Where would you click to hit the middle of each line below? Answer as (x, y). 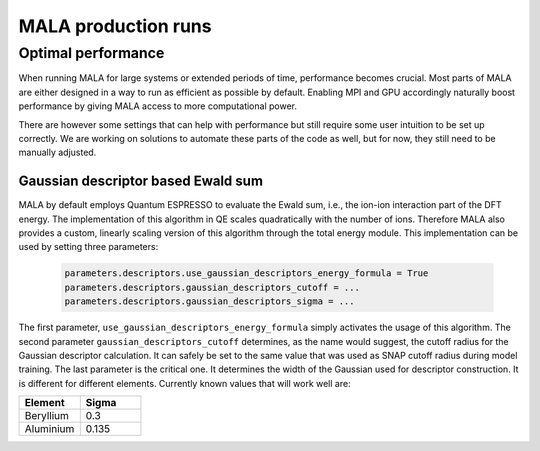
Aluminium (49, 429)
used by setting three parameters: (88, 247)
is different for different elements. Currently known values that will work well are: (184, 383)
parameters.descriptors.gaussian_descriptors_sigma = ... (209, 301)
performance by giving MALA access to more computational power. (157, 106)
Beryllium (46, 416)
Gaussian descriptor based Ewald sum (141, 181)
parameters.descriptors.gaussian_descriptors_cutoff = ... (212, 287)
